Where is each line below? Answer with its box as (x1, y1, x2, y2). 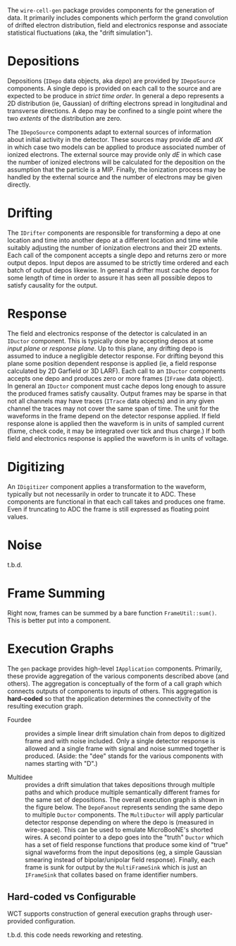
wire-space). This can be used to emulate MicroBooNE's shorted (25, 825, 213, 834)
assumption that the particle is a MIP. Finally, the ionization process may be (7, 165, 226, 174)
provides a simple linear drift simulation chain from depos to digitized (25, 729, 225, 738)
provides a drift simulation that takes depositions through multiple (25, 780, 216, 788)
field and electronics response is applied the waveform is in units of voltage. (7, 434, 229, 442)
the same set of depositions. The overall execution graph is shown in (25, 795, 225, 804)
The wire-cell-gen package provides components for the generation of (7, 6, 215, 14)
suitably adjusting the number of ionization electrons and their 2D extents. (7, 243, 223, 252)
